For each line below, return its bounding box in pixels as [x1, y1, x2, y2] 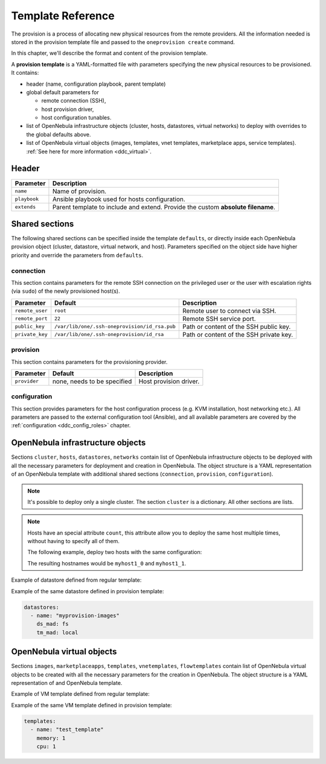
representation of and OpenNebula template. [11, 680, 123, 687]
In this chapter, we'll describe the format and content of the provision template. [11, 49, 208, 57]
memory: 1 [36, 734, 66, 742]
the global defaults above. [26, 130, 91, 138]
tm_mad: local [36, 629, 78, 636]
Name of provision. [52, 187, 107, 196]
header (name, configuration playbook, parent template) [26, 80, 166, 88]
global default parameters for [26, 88, 99, 96]
